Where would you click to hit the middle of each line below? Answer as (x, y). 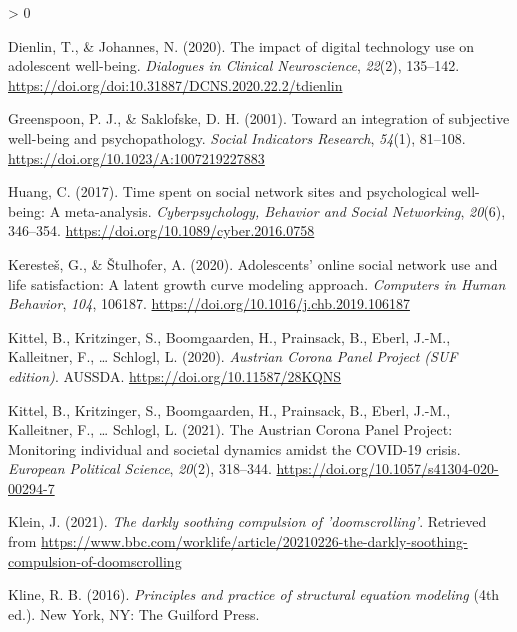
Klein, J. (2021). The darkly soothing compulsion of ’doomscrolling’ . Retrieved (247, 521)
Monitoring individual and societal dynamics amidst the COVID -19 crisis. (234, 448)
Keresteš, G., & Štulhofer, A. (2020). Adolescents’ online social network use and (253, 263)
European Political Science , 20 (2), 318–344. (140, 468)
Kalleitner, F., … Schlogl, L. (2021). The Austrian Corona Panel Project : (230, 429)
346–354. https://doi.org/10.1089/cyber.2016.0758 (161, 230)
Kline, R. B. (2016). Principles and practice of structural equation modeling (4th (254, 594)
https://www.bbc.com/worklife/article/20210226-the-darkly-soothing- (254, 541)
